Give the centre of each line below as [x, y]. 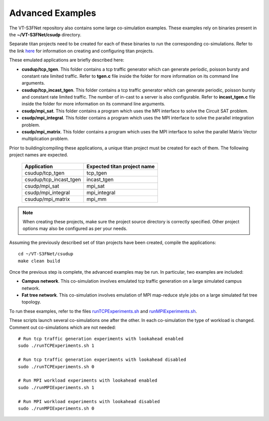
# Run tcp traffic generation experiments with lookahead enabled [101, 339]
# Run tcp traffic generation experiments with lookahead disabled [102, 360]
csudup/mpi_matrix [47, 199]
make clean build [39, 261]
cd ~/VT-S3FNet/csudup [46, 254]
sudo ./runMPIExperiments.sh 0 [56, 408]
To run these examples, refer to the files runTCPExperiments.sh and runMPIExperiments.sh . [103, 311]
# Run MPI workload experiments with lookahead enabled [88, 380]
